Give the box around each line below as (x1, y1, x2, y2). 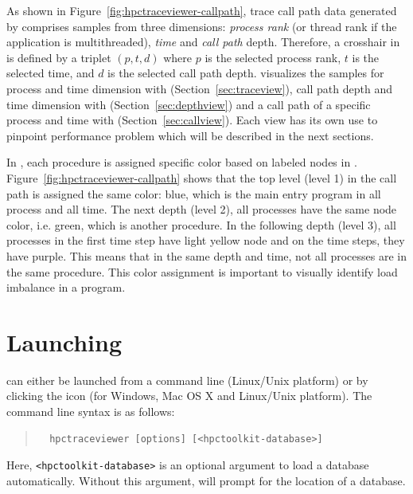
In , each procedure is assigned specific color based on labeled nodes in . (6, 154, 357, 171)
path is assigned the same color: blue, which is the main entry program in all (6, 185, 381, 202)
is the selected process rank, (205, 49, 341, 65)
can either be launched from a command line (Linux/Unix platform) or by (6, 371, 368, 388)
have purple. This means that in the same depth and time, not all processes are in (6, 247, 407, 264)
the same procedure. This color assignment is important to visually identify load (6, 263, 398, 280)
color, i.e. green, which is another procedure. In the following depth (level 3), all (6, 216, 396, 233)
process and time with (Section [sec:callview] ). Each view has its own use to (6, 112, 378, 128)
